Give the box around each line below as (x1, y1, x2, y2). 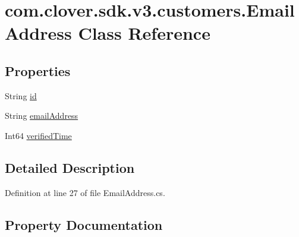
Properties (5, 61, 71, 80)
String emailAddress (5, 109, 78, 122)
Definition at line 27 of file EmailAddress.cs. (5, 186, 165, 198)
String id (5, 89, 37, 102)
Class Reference (78, 21, 210, 45)
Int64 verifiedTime (5, 129, 72, 141)
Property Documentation (5, 215, 163, 233)
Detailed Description (5, 158, 135, 176)
